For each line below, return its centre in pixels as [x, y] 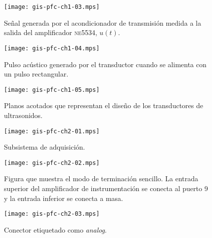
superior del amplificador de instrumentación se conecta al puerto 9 [106, 188]
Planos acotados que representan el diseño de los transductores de [104, 105]
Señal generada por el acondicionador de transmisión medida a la [103, 22]
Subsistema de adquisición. [44, 147]
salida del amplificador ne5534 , [51, 32]
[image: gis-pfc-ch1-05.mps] [52, 90]
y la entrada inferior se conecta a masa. [64, 198]
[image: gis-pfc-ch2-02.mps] [52, 163]
